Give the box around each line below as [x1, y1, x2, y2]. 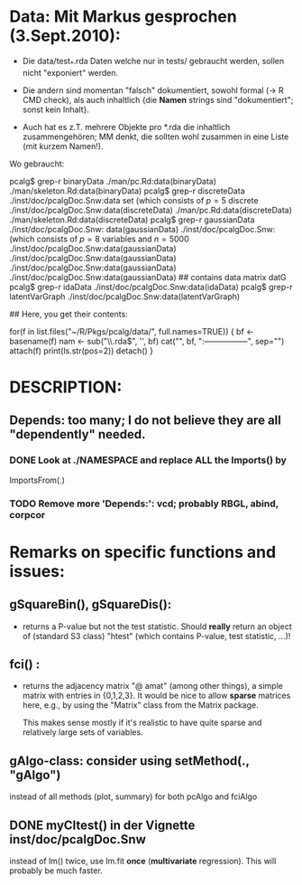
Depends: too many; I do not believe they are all [9, 413, 281, 428]
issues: [9, 560, 66, 581]
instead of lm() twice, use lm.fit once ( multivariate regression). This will [9, 855, 277, 866]
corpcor [9, 508, 46, 521]
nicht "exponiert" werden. [22, 67, 119, 78]
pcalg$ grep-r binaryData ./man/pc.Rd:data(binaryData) [9, 175, 217, 186]
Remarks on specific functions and [9, 541, 277, 562]
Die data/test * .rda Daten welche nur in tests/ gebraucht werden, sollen [22, 55, 285, 69]
